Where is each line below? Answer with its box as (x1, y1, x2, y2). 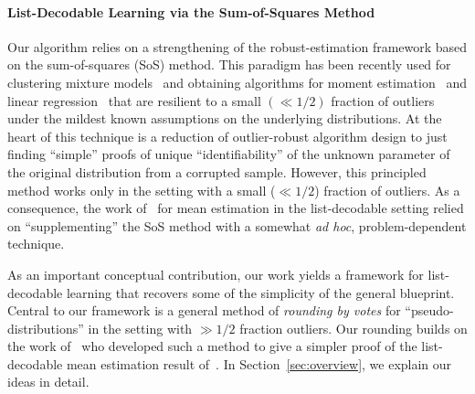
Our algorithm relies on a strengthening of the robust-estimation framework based (7, 37, 468, 56)
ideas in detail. (7, 372, 90, 391)
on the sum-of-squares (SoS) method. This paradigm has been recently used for (7, 55, 451, 74)
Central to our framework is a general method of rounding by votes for (7, 301, 401, 320)
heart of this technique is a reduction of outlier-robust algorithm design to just (7, 126, 448, 145)
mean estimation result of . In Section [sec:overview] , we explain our (66, 354, 452, 373)
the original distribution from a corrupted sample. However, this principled (7, 162, 427, 181)
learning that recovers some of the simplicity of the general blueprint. (66, 282, 455, 302)
